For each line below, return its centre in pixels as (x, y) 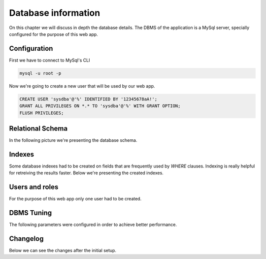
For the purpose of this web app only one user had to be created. (75, 199)
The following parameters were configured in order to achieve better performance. (93, 225)
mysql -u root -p (40, 73)
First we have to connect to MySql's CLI (50, 60)
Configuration (31, 49)
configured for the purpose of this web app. (53, 34)
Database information (55, 13)
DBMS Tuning (30, 213)
